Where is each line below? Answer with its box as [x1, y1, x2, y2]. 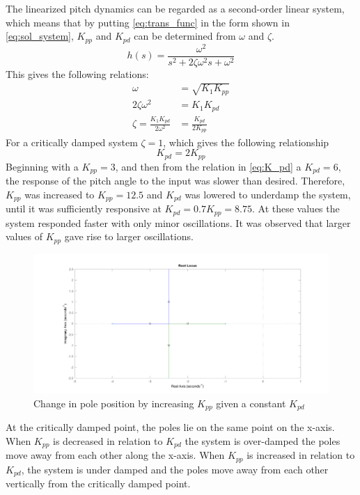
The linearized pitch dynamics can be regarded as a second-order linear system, [6, 1, 345, 15]
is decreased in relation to [53, 434, 163, 448]
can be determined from [134, 29, 236, 43]
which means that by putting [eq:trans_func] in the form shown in [6, 15, 290, 29]
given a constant [216, 395, 286, 410]
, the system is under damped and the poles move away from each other [21, 462, 329, 476]
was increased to [24, 187, 95, 201]
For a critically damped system [6, 134, 138, 149]
